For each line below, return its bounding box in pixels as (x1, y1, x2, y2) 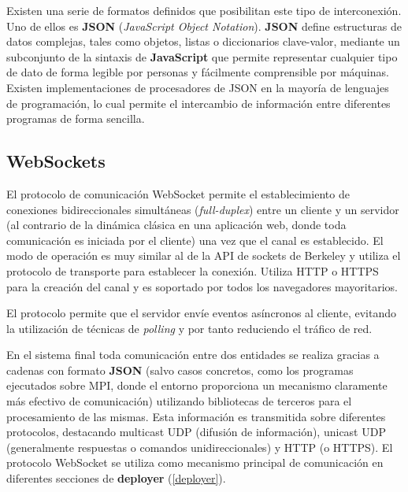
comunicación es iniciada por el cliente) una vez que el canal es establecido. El (6, 231, 384, 248)
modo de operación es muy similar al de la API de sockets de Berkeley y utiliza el (6, 247, 401, 264)
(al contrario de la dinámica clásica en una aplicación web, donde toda (6, 216, 347, 233)
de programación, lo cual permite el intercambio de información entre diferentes (6, 94, 391, 111)
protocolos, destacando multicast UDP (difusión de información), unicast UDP (6, 424, 386, 440)
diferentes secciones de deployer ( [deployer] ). (6, 470, 226, 486)
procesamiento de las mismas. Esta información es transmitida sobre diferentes (6, 408, 386, 424)
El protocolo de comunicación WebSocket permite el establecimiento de (6, 185, 350, 202)
